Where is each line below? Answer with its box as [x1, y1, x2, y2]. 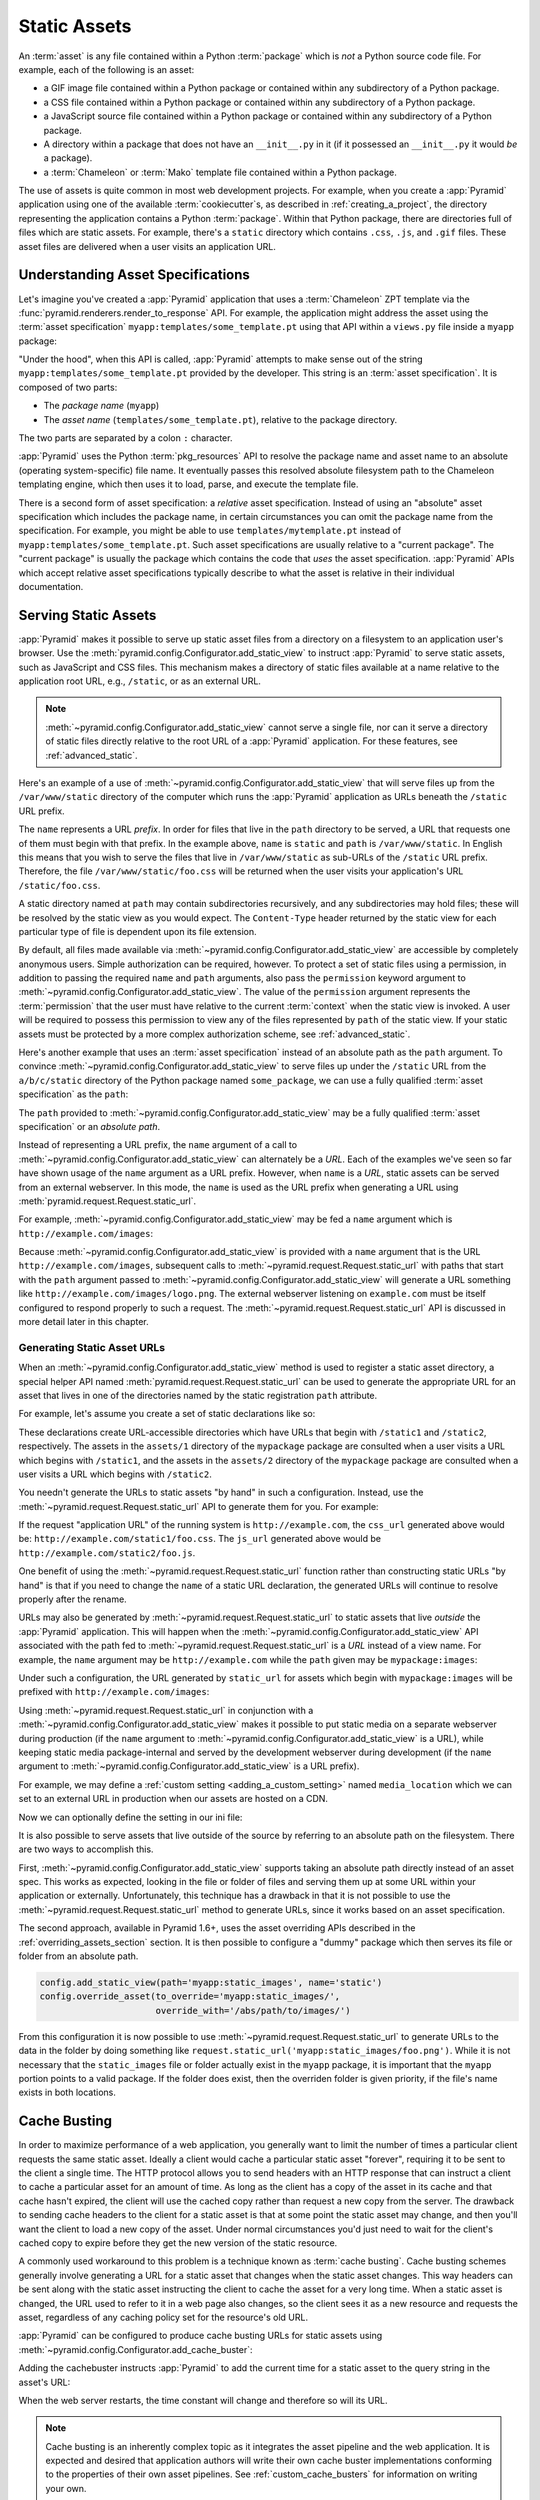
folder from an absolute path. [18, 1950, 139, 1962]
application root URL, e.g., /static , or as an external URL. [18, 675, 262, 687]
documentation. [18, 580, 84, 592]
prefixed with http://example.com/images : [18, 1686, 210, 1698]
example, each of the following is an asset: [18, 63, 195, 75]
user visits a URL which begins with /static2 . [18, 1468, 212, 1480]
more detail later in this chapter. [18, 1316, 149, 1328]
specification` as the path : [18, 1088, 129, 1100]
